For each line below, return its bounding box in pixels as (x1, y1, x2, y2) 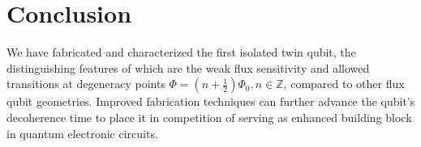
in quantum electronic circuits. (6, 124, 158, 141)
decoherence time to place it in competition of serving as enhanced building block (6, 108, 412, 125)
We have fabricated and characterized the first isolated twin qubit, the (6, 44, 356, 61)
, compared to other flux (283, 75, 405, 92)
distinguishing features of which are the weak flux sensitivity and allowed (6, 59, 370, 76)
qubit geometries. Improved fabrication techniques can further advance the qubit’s (6, 93, 415, 110)
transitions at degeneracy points (6, 75, 165, 92)
